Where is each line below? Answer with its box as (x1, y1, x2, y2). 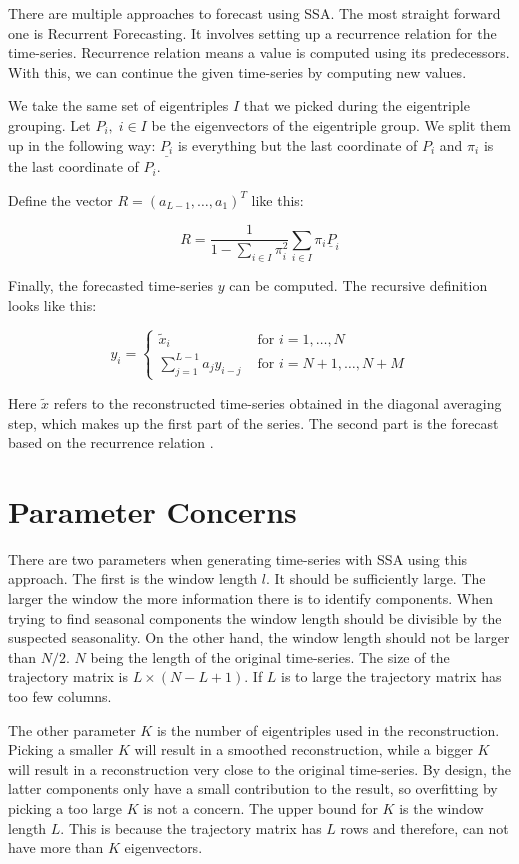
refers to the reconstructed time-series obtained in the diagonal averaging (53, 392, 502, 413)
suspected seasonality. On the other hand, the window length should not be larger (8, 627, 510, 648)
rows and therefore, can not (340, 817, 509, 838)
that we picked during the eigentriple (243, 95, 470, 116)
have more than (8, 837, 104, 858)
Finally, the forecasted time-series (8, 275, 214, 296)
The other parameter (8, 719, 136, 740)
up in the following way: (8, 134, 156, 155)
